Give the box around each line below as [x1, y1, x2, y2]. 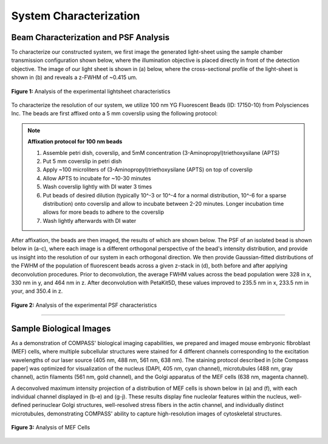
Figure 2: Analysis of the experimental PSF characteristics [11, 301, 157, 309]
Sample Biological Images [11, 323, 111, 333]
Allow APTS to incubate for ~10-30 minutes [43, 174, 151, 182]
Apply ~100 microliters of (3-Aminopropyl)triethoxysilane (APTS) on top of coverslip [43, 166, 253, 173]
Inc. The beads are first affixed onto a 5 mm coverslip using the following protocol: [11, 110, 218, 117]
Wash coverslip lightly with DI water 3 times [43, 183, 152, 191]
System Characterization [11, 9, 140, 22]
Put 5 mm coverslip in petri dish [43, 157, 122, 165]
